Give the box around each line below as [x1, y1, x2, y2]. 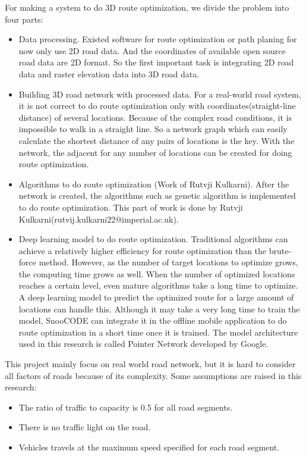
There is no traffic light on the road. [18, 421, 151, 433]
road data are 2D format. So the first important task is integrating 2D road [18, 56, 294, 68]
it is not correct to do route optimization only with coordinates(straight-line [18, 99, 296, 112]
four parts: [5, 12, 43, 25]
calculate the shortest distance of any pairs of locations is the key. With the [18, 134, 295, 146]
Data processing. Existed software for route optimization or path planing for [18, 33, 297, 45]
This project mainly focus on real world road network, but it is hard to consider [5, 358, 296, 370]
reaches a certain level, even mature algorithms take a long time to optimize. [18, 279, 298, 292]
